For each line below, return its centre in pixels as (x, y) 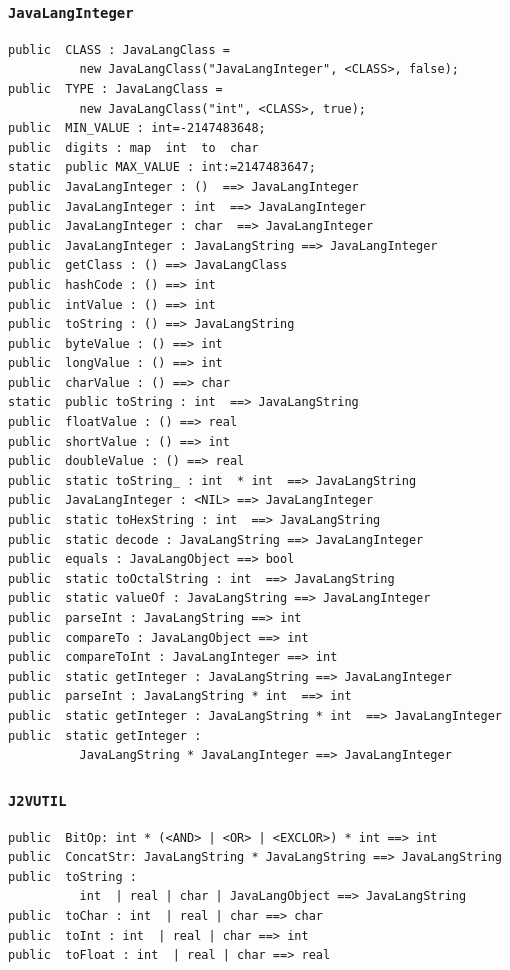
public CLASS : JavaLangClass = (119, 49)
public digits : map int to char (133, 147)
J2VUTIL (37, 800)
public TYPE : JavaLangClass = (115, 88)
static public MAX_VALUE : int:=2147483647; (162, 167)
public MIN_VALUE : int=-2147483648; (137, 128)
